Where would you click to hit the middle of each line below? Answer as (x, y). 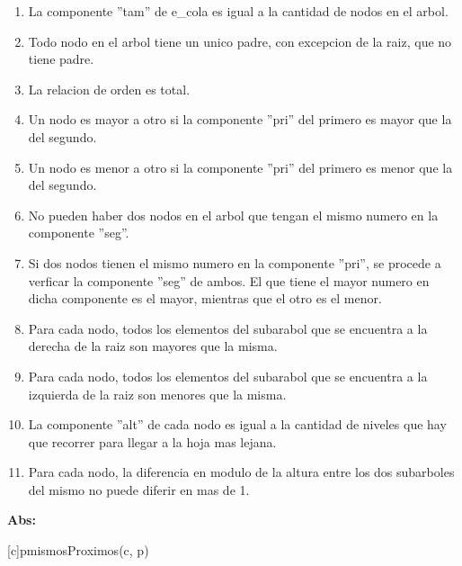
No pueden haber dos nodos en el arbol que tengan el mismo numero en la (233, 215)
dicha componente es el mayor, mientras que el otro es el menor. (205, 298)
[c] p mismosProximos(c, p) (78, 550)
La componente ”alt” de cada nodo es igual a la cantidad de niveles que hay (237, 424)
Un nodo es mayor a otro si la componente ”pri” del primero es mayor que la (240, 119)
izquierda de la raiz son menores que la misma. (157, 394)
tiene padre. (61, 59)
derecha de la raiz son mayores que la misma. (153, 346)
